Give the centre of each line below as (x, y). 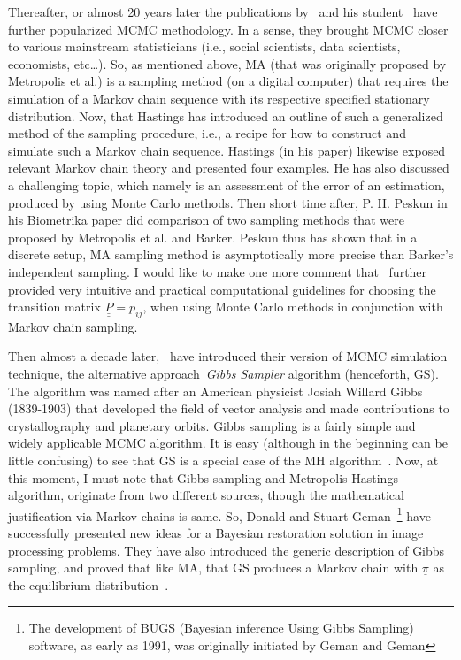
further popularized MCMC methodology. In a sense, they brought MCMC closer (228, 29)
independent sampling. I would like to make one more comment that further (218, 271)
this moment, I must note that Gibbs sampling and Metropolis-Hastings (203, 477)
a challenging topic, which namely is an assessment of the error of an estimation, (227, 184)
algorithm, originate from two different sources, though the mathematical (206, 495)
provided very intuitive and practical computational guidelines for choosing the (222, 289)
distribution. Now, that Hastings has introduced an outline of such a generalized (226, 115)
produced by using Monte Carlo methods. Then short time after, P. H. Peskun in (228, 202)
